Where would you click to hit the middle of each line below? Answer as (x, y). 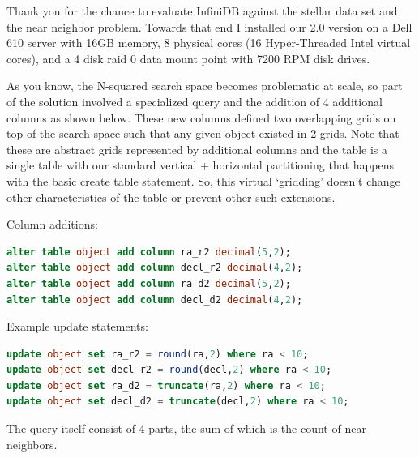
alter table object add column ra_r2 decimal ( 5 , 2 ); (149, 252)
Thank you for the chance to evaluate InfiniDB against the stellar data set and (202, 11)
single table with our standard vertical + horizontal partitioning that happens (201, 165)
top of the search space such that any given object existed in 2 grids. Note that (203, 133)
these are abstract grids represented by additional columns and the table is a (197, 149)
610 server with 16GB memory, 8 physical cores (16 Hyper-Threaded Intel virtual (209, 43)
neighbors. (32, 444)
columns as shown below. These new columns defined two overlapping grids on (201, 117)
